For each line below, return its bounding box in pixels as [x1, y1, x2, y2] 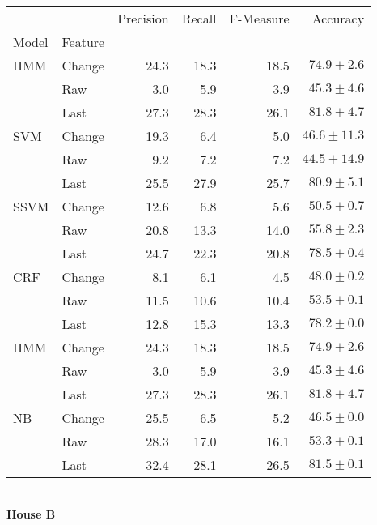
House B [6, 506, 56, 523]
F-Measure [229, 8, 290, 28]
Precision [117, 8, 169, 28]
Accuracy [311, 8, 365, 28]
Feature [61, 32, 105, 51]
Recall [181, 8, 217, 28]
